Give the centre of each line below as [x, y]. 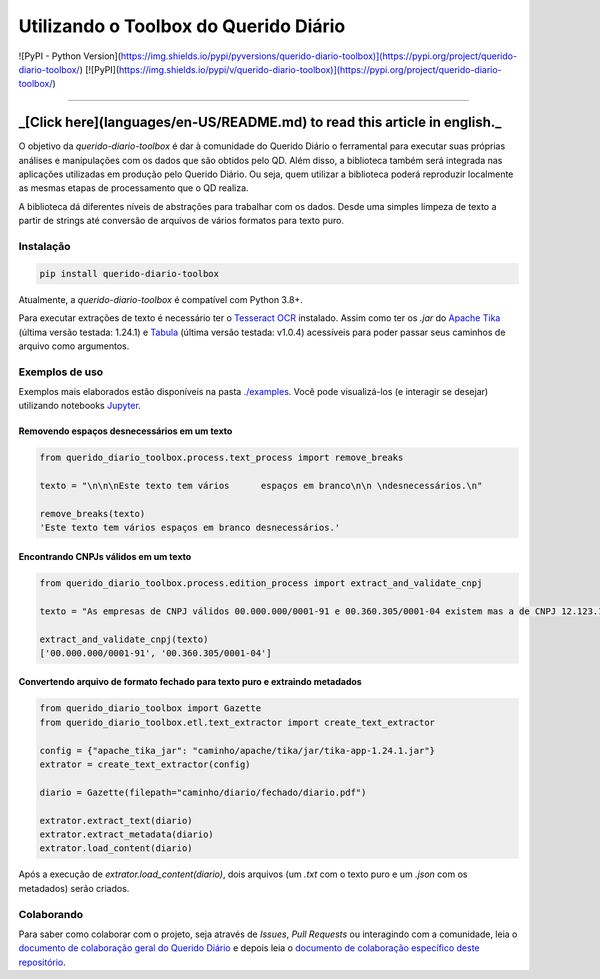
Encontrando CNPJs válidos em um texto [105, 556]
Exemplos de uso [61, 372]
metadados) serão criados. [74, 888]
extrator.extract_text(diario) [116, 820]
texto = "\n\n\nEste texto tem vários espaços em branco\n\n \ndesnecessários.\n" [261, 486]
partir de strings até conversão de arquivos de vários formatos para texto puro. [181, 221]
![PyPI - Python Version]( [70, 56]
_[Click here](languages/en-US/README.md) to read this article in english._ [260, 122]
